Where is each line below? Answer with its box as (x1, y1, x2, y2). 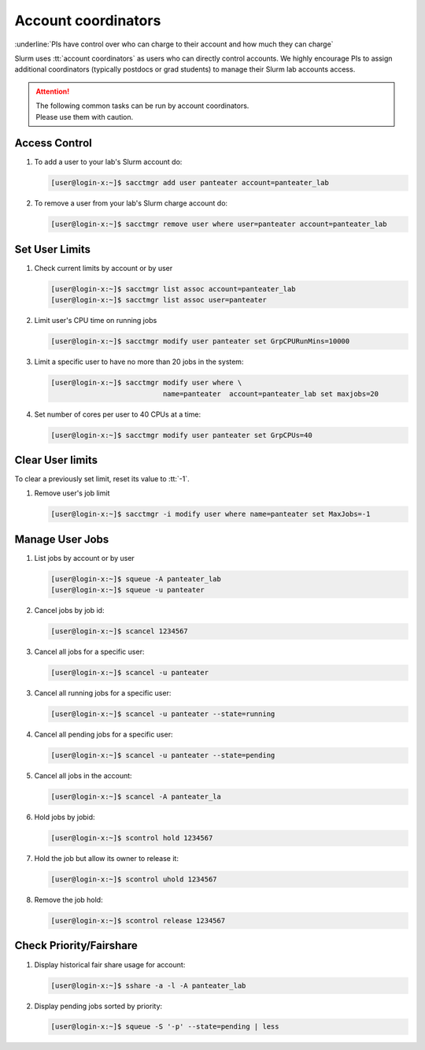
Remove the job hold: (34, 895, 103, 905)
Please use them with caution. (35, 112, 134, 121)
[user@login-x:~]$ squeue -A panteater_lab (50, 574, 222, 583)
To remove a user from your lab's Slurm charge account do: (34, 198, 228, 208)
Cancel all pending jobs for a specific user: (34, 729, 173, 740)
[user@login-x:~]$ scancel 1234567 (50, 627, 188, 636)
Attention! (35, 87, 70, 96)
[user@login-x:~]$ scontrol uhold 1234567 (50, 875, 217, 884)
